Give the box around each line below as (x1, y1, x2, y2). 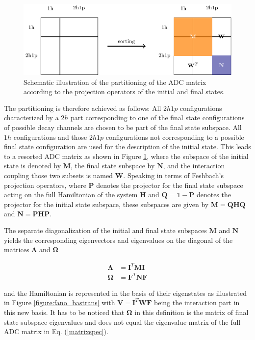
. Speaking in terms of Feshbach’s (123, 170, 224, 180)
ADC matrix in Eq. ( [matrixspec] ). (4, 326, 108, 337)
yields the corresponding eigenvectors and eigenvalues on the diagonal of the (4, 235, 233, 245)
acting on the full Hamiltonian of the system (4, 189, 138, 200)
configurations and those (13, 131, 87, 142)
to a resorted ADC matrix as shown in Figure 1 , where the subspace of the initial (4, 151, 249, 161)
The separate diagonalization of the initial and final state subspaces (4, 225, 207, 235)
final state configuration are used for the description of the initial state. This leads (4, 141, 251, 152)
